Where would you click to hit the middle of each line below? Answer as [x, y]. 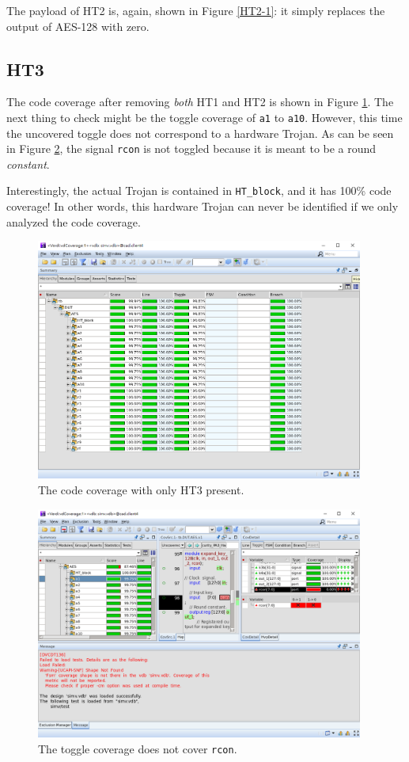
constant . [28, 164]
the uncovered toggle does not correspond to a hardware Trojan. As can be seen [200, 133]
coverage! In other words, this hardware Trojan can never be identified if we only [203, 206]
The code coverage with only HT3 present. [141, 490]
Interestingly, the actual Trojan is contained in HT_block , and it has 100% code [199, 190]
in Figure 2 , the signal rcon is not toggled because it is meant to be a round [191, 149]
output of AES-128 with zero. [78, 26]
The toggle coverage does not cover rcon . [138, 748]
